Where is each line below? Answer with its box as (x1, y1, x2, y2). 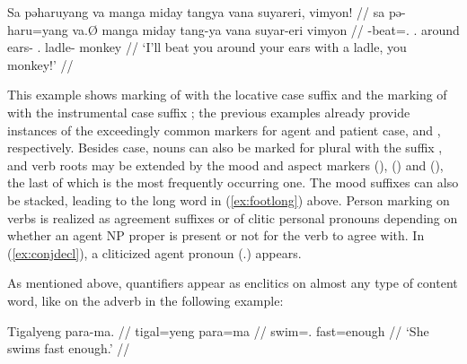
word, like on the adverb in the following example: (7, 290, 284, 309)
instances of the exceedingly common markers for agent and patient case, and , (7, 120, 441, 139)
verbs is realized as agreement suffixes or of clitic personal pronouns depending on (7, 208, 458, 227)
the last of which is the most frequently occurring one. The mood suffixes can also (7, 173, 459, 192)
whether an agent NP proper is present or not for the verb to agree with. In (7, 226, 425, 245)
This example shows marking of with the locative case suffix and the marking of (7, 85, 447, 104)
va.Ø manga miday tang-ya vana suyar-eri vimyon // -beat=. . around (72, 20, 460, 39)
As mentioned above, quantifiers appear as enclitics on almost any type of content (7, 273, 458, 292)
